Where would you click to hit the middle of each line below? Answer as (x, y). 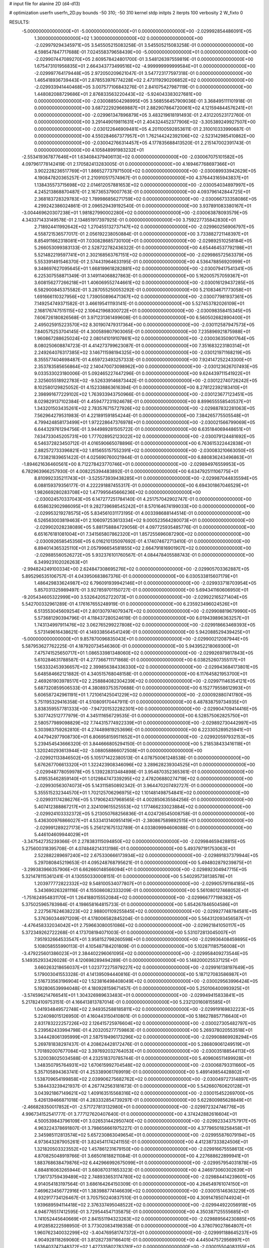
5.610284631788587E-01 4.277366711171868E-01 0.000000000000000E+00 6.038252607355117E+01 (140, 660)
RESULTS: (19, 22)
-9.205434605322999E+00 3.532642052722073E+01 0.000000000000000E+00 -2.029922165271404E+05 (134, 597)
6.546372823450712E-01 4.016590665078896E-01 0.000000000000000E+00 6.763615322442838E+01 (142, 443)
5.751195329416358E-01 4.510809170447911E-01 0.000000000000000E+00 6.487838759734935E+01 (140, 702)
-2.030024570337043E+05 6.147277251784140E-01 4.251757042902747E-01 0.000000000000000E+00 (143, 499)
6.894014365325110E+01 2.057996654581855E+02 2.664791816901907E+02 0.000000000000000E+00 (143, 548)
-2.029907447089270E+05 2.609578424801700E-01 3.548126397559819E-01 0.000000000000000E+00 (144, 59)
